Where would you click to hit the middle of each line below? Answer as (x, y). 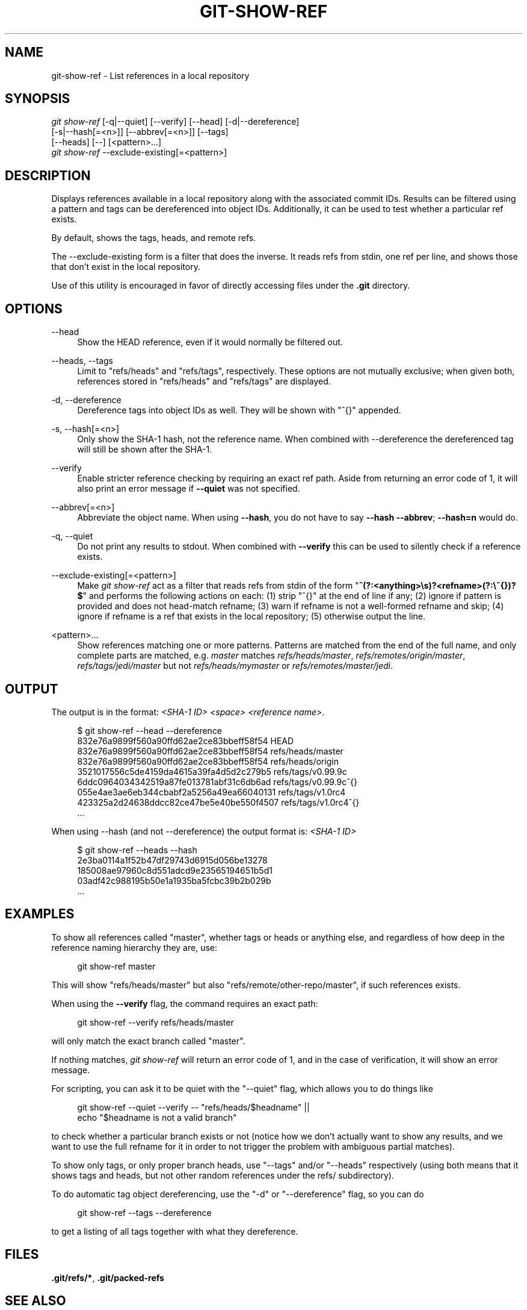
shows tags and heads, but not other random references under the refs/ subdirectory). (223, 1175)
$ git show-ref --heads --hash (137, 850)
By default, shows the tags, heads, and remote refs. (154, 238)
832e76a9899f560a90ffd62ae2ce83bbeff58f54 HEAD (186, 741)
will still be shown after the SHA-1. (145, 450)
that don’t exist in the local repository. (126, 267)
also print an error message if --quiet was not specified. (189, 489)
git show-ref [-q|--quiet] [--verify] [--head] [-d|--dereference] (175, 122)
